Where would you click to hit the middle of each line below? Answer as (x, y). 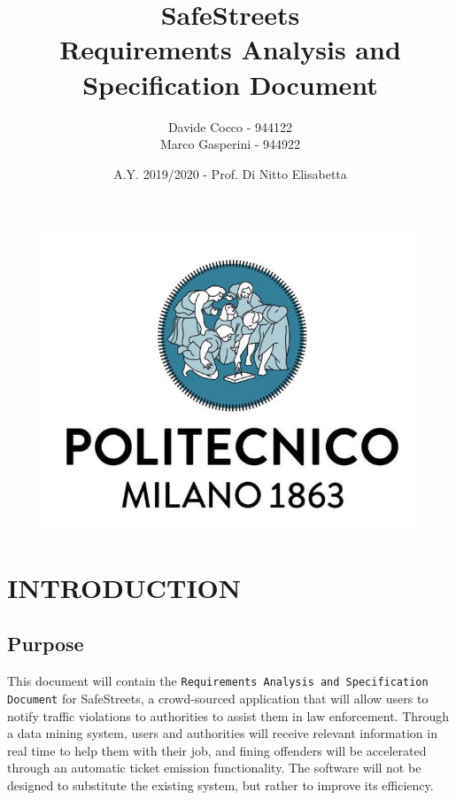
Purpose (46, 644)
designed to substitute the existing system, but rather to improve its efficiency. (220, 784)
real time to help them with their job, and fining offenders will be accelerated (217, 750)
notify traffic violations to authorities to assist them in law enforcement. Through (228, 715)
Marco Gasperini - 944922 (230, 144)
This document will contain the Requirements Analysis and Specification (218, 681)
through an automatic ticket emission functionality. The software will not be (214, 768)
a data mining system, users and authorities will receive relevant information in (222, 733)
